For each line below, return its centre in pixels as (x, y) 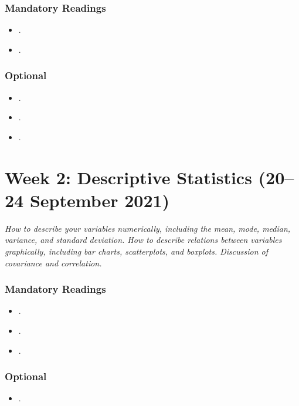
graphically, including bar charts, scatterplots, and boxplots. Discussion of (137, 251)
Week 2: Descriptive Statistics (128, 177)
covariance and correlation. (53, 263)
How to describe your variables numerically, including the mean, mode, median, (148, 228)
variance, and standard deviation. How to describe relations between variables (143, 240)
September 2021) (100, 200)
